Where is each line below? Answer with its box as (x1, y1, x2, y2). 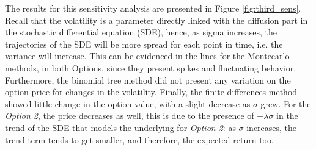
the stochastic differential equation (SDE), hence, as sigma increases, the (5, 26, 277, 38)
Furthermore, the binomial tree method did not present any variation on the (5, 73, 291, 86)
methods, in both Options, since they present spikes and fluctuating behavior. (5, 61, 296, 74)
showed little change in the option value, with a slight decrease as (5, 97, 251, 110)
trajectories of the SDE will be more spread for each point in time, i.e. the (5, 37, 283, 50)
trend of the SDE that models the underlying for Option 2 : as (5, 121, 236, 134)
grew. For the (260, 97, 311, 110)
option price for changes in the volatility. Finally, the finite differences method (5, 85, 298, 98)
